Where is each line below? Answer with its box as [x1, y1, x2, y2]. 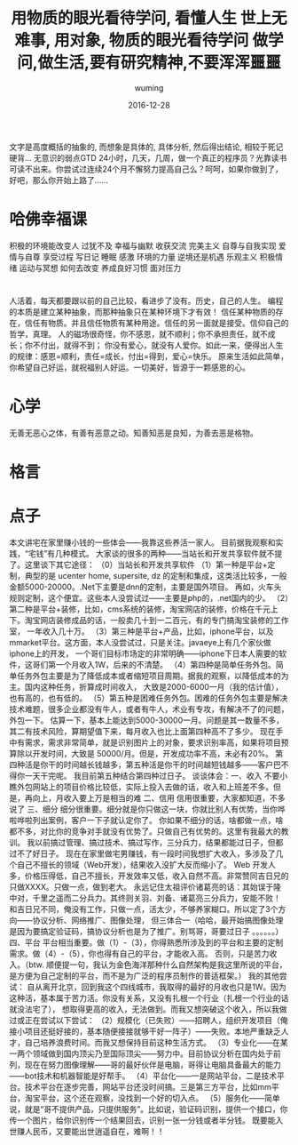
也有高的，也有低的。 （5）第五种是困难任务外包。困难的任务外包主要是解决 [9, 693, 288, 703]
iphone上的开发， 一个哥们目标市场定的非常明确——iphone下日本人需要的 [9, 648, 279, 659]
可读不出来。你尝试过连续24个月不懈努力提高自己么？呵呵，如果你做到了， [9, 164, 284, 174]
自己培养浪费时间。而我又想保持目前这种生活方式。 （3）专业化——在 [24, 1037, 281, 1048]
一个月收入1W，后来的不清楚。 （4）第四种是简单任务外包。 [55, 660, 277, 670]
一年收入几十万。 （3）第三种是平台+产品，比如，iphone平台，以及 [26, 626, 274, 637]
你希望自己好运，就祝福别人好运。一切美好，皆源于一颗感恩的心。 [9, 362, 250, 373]
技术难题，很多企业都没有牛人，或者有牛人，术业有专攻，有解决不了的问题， [9, 704, 289, 715]
